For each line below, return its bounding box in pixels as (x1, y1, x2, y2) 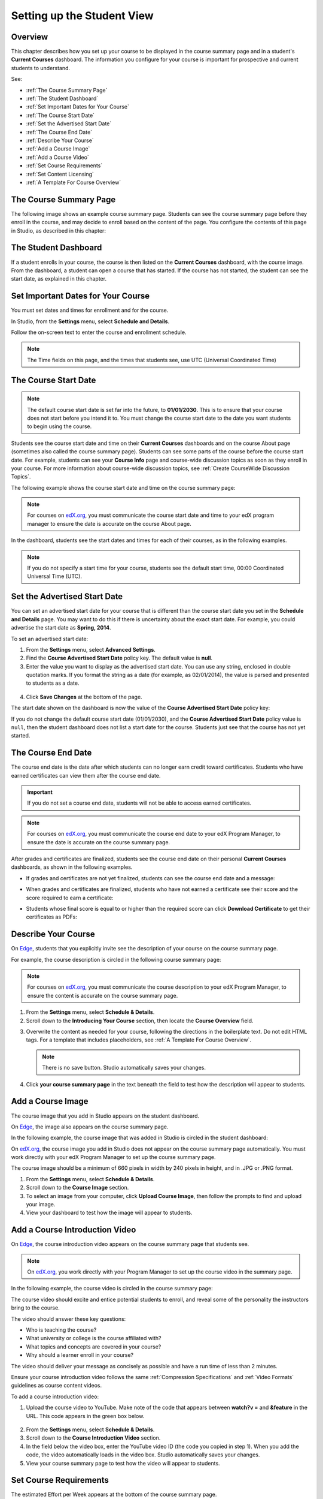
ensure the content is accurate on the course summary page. (27, 992, 178, 999)
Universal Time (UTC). (27, 573, 82, 580)
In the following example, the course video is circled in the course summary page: (11, 1285, 213, 1292)
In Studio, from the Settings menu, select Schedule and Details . (11, 318, 170, 325)
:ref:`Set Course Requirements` (26, 162, 103, 169)
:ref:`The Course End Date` (26, 128, 93, 136)
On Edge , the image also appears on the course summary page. (11, 1123, 169, 1130)
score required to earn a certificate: (26, 894, 114, 901)
